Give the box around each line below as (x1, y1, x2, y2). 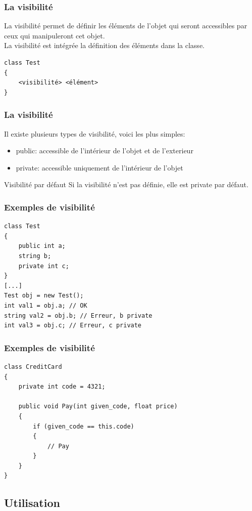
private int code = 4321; (18, 383, 106, 391)
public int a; (18, 242, 66, 250)
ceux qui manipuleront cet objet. (4, 30, 105, 40)
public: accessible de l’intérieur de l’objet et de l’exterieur (16, 145, 193, 156)
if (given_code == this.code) (33, 422, 134, 430)
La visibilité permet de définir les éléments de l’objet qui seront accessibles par (4, 20, 247, 31)
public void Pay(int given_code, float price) (18, 403, 178, 410)
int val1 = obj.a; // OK (4, 302, 87, 309)
